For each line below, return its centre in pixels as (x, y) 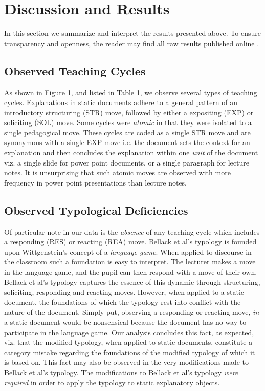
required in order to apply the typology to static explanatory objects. (112, 382)
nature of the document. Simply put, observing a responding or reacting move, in (132, 312)
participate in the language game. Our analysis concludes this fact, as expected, (129, 332)
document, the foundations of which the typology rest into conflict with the (123, 302)
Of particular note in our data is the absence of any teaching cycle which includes (132, 231)
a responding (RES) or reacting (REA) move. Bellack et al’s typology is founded (130, 242)
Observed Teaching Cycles (75, 70)
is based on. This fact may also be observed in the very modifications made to (127, 362)
